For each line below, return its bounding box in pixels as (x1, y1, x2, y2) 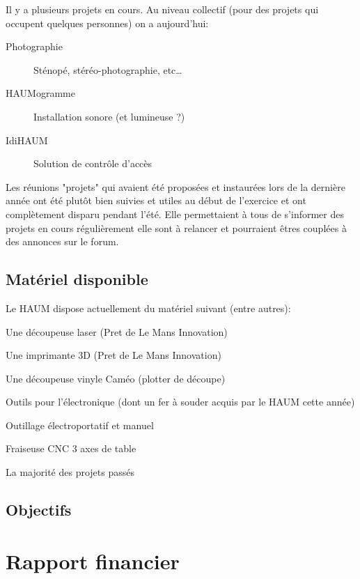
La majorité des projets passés (6, 465, 134, 479)
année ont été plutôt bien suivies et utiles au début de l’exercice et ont (6, 193, 306, 208)
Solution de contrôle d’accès (33, 156, 152, 171)
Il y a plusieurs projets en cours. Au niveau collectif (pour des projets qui (6, 2, 319, 16)
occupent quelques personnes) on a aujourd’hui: (6, 15, 209, 30)
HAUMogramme (6, 86, 75, 100)
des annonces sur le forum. (6, 234, 119, 249)
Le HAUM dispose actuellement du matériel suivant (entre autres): (6, 300, 291, 315)
